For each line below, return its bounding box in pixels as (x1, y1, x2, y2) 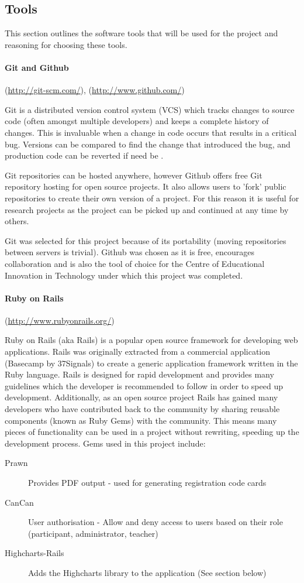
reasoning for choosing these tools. (5, 38, 127, 50)
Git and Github (5, 61, 69, 73)
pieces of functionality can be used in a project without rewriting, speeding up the (5, 426, 299, 438)
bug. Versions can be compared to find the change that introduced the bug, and (5, 138, 291, 150)
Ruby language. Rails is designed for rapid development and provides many (5, 368, 274, 380)
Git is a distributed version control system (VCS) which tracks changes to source (5, 103, 295, 115)
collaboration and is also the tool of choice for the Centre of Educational (5, 257, 265, 269)
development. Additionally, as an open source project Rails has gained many (5, 391, 278, 403)
